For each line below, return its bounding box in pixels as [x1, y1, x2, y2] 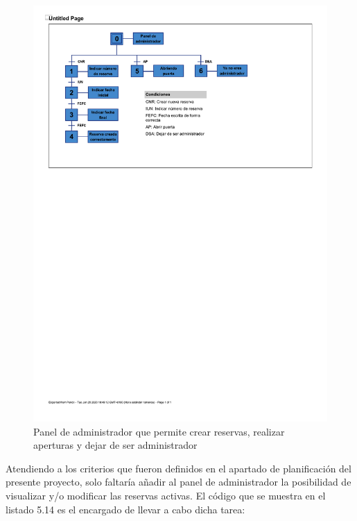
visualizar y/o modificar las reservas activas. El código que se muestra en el [6, 488, 326, 503]
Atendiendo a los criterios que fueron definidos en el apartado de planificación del [6, 461, 351, 475]
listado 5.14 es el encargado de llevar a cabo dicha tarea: [6, 502, 245, 516]
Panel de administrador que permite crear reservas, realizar [33, 424, 285, 438]
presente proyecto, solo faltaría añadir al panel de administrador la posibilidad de [6, 474, 351, 489]
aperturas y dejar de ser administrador [33, 438, 198, 452]
